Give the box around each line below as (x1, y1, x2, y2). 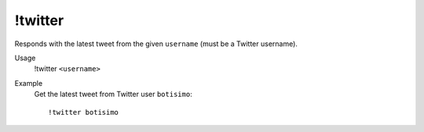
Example (14, 78, 43, 87)
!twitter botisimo (48, 108, 119, 116)
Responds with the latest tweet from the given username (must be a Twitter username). (14, 39, 298, 48)
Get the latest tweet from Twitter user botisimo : (34, 90, 192, 99)
